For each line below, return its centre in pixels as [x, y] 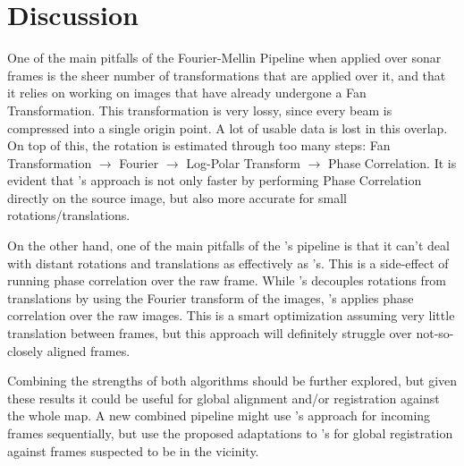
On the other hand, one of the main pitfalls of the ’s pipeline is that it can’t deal [228, 246]
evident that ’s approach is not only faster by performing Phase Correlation [215, 180]
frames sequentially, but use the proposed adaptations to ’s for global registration [230, 433]
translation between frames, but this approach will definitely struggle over [210, 333]
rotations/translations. [69, 215]
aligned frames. [89, 350]
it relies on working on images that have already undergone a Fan [187, 93]
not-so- [435, 333]
